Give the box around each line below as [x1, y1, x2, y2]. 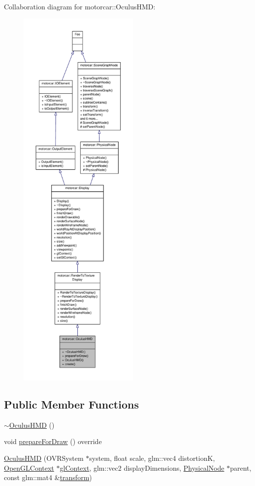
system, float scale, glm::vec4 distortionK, [89, 452, 215, 463]
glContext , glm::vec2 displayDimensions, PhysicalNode [60, 462, 224, 473]
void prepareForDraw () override [4, 436, 102, 447]
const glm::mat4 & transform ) [4, 472, 92, 483]
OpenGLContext [4, 462, 54, 473]
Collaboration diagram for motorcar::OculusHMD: [4, 1, 156, 11]
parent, [230, 462, 252, 473]
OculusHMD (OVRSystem [4, 452, 84, 463]
